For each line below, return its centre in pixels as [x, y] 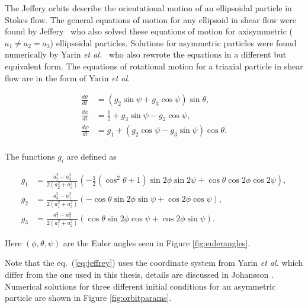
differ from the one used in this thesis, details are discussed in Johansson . [139, 274]
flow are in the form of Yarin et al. [68, 77]
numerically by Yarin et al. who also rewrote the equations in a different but [146, 54]
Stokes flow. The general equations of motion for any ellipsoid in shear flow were [150, 19]
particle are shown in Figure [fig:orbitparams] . [88, 298]
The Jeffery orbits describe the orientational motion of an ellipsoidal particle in [148, 8]
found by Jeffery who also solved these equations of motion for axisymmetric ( [149, 31]
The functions [30, 156]
